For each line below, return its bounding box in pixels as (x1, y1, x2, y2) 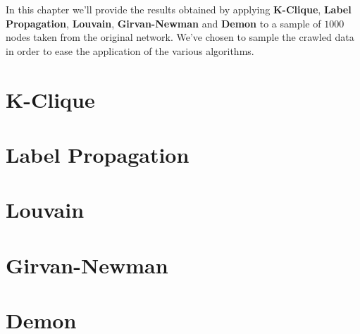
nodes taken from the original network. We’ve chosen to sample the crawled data (6, 30, 354, 44)
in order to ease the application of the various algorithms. (6, 43, 254, 58)
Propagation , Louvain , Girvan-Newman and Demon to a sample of (6, 16, 321, 30)
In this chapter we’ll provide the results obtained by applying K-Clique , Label (6, 2, 352, 16)
